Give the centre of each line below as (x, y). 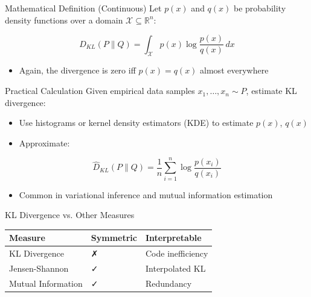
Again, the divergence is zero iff (77, 70)
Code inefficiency (177, 253)
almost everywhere (234, 70)
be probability (260, 8)
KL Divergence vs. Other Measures (70, 215)
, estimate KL (271, 91)
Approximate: (44, 142)
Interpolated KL (175, 268)
